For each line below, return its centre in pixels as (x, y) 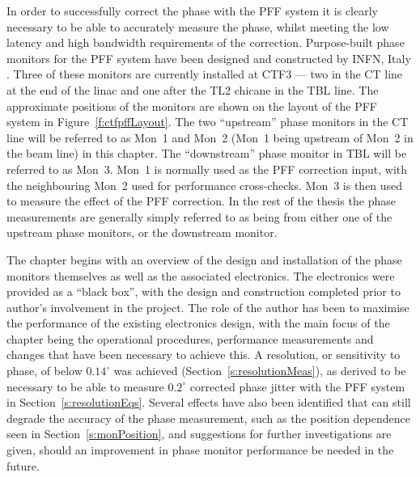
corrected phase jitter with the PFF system (297, 386)
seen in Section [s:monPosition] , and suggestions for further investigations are (199, 434)
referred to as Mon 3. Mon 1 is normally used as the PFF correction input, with (207, 169)
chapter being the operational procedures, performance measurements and (190, 338)
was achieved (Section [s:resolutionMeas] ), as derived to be (260, 371)
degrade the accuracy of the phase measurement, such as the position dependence (209, 418)
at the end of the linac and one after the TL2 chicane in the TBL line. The (193, 89)
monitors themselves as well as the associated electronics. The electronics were (201, 275)
